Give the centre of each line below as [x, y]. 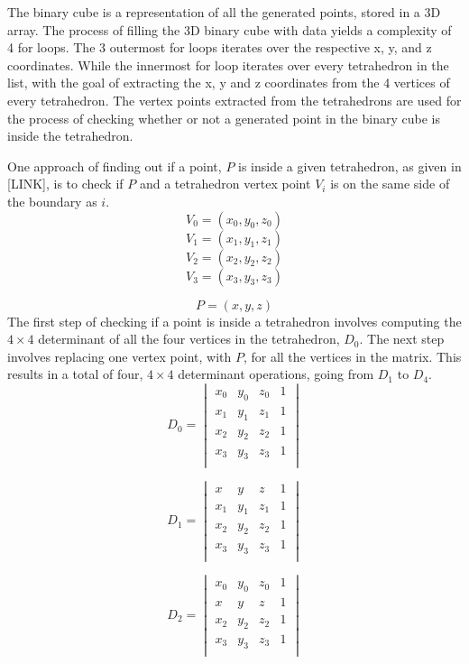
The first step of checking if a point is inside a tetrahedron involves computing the [234, 321]
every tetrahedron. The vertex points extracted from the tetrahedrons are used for [234, 100]
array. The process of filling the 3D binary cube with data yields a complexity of [230, 29]
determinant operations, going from [276, 374]
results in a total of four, [75, 374]
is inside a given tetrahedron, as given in [350, 166]
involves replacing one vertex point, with [120, 356]
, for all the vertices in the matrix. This [352, 356]
